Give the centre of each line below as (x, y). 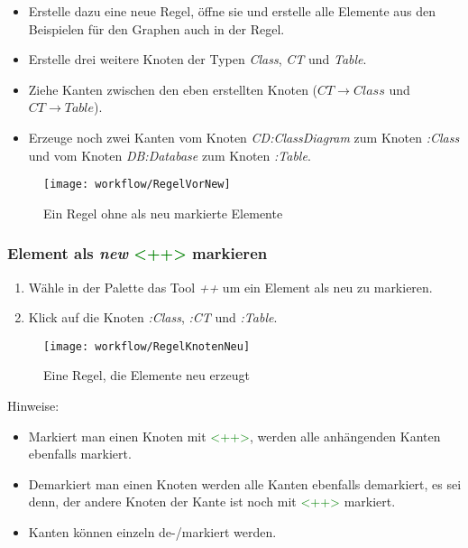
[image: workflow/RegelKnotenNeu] (147, 346)
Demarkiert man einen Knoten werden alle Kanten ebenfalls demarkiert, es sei (245, 483)
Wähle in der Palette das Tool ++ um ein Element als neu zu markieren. (230, 287)
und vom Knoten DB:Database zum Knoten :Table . (170, 155)
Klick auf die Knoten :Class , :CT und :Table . (153, 317)
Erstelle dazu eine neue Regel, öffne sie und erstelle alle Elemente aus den (232, 11)
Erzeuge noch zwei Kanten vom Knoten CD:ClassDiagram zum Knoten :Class (244, 137)
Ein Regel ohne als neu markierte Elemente (163, 213)
